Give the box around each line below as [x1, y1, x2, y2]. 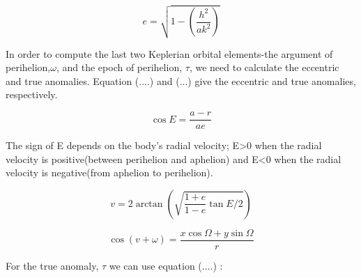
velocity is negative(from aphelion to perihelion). [6, 165, 213, 180]
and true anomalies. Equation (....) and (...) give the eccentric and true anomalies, [6, 73, 356, 88]
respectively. [6, 87, 58, 102]
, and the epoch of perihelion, [56, 60, 183, 75]
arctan [135, 199, 163, 209]
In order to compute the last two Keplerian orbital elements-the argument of [6, 46, 333, 61]
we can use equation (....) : [109, 258, 223, 272]
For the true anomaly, [6, 258, 99, 272]
